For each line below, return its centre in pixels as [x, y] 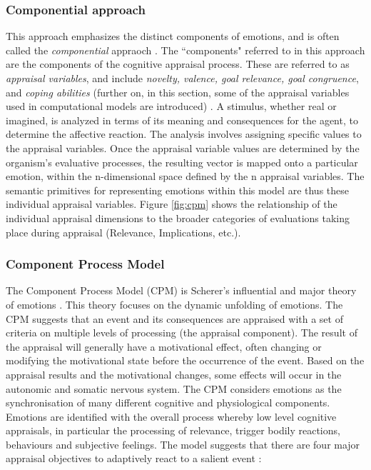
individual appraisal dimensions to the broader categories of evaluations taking [178, 217]
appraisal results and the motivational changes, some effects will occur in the [174, 374]
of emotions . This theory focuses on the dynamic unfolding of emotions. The [174, 304]
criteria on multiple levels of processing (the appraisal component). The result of [182, 332]
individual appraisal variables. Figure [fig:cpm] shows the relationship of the [172, 204]
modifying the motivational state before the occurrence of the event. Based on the [185, 360]
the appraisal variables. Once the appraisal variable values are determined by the [183, 147]
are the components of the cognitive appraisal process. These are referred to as [178, 64]
